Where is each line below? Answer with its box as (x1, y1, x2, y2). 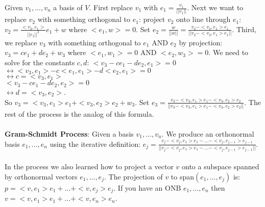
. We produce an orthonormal (161, 128, 254, 139)
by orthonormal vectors (5, 171, 78, 182)
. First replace (89, 2, 133, 12)
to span (171, 171, 195, 182)
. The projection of (104, 171, 163, 182)
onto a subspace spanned (182, 161, 259, 172)
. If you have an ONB (113, 182, 181, 193)
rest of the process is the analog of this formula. (5, 108, 154, 119)
